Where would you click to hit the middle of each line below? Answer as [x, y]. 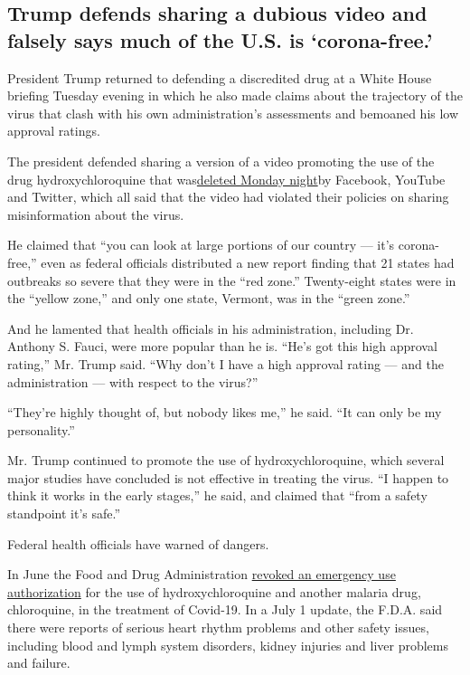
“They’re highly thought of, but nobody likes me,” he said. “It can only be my [225, 412]
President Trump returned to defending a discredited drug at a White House [220, 77]
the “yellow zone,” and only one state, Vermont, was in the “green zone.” [209, 298]
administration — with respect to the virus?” [133, 381]
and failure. [39, 663]
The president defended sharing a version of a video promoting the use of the [221, 161]
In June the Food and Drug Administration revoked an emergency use [202, 574]
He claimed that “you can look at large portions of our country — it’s [201, 245]
